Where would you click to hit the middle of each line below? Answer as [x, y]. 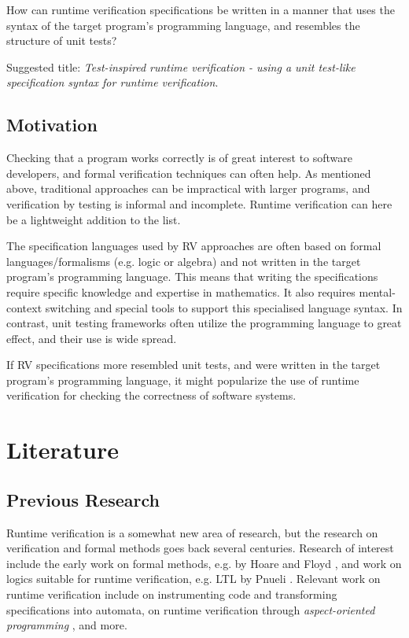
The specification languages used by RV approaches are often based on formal [194, 246]
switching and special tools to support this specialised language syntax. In [224, 307]
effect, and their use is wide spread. [92, 338]
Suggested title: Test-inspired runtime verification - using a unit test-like [181, 66]
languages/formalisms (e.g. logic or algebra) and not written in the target [184, 261]
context [24, 307]
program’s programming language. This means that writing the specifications [192, 277]
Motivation [52, 125]
